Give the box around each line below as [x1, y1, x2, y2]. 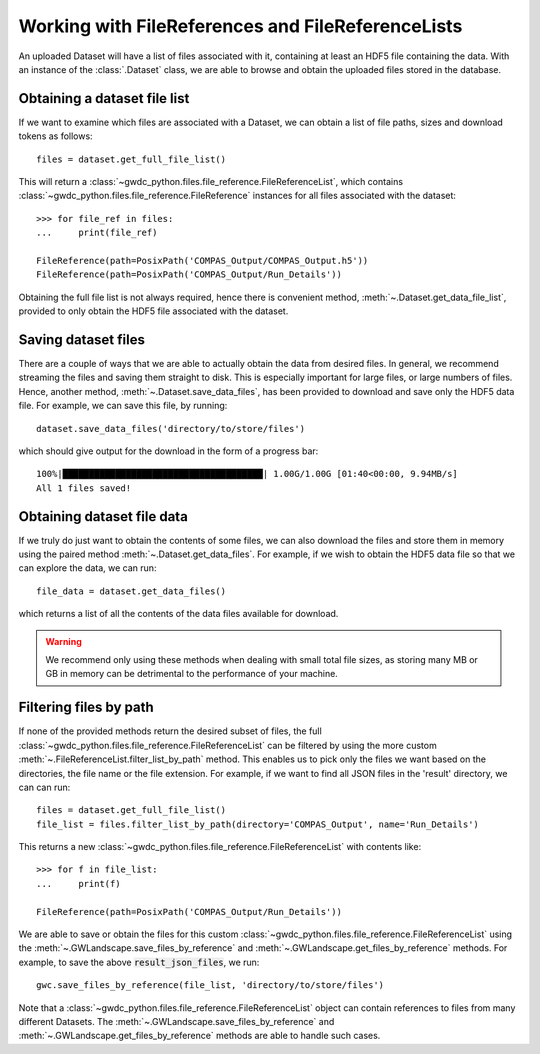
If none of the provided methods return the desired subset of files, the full [18, 725, 322, 737]
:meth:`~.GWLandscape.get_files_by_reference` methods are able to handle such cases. [18, 1030, 381, 1042]
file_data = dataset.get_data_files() [36, 585, 227, 597]
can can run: [18, 781, 71, 793]
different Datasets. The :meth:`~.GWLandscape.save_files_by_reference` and [18, 1015, 335, 1027]
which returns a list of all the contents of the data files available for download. [18, 608, 339, 620]
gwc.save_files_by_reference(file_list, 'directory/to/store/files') [36, 980, 385, 991]
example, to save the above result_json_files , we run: [18, 956, 260, 968]
